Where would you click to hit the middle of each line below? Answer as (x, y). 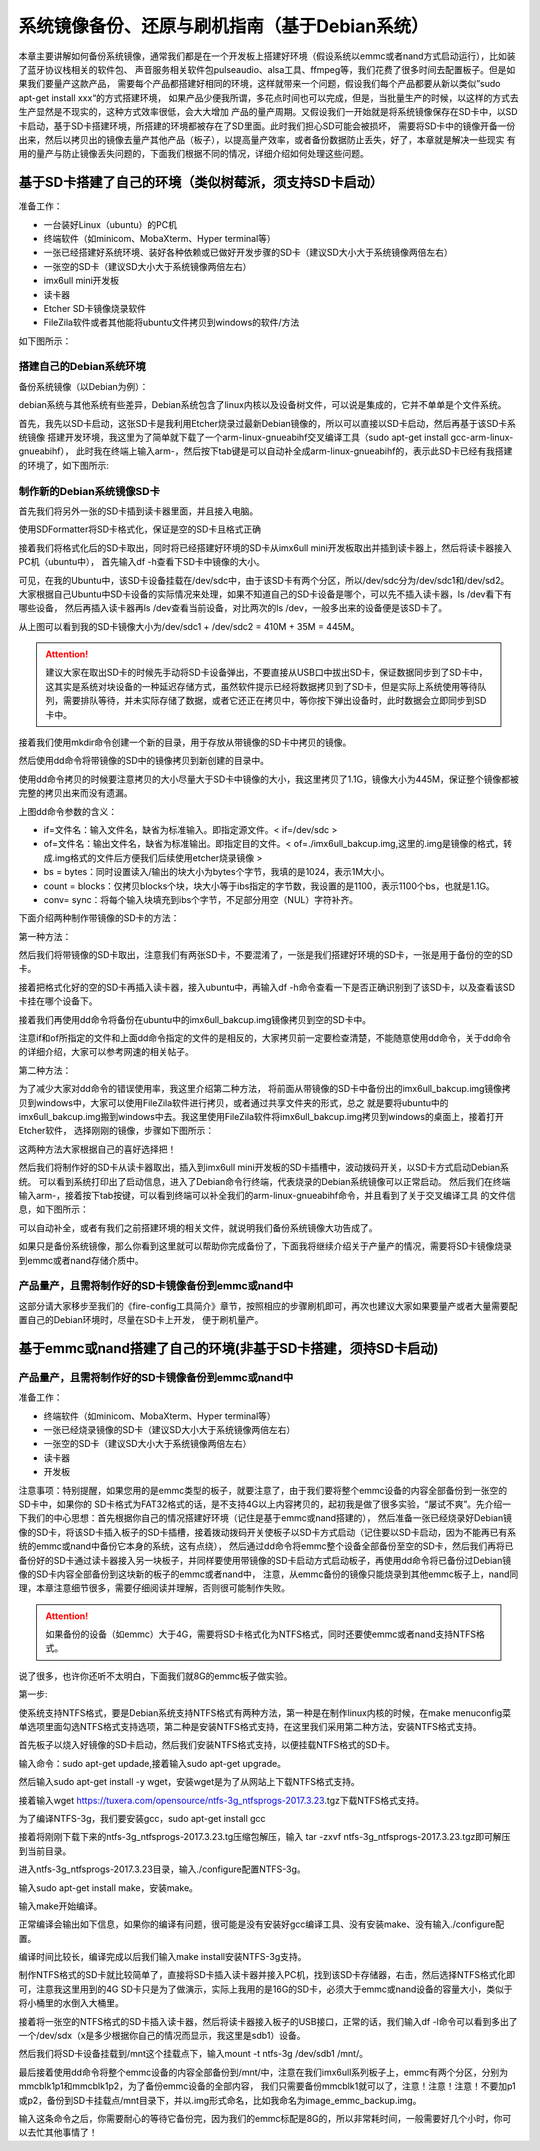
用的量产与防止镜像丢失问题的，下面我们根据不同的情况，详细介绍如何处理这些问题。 (193, 154)
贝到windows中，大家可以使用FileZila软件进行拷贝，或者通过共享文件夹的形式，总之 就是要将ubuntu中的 (233, 1102)
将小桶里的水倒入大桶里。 (71, 2003)
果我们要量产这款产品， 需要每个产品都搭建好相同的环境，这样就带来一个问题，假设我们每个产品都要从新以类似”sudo (259, 84)
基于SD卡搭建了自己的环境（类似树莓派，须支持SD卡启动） (201, 182)
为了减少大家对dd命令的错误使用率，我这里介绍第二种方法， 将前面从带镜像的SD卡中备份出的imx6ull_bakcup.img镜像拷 (265, 1089)
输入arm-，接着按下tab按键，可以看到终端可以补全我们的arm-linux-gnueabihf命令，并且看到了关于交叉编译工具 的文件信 (267, 1195)
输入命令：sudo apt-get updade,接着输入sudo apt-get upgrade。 (152, 1763)
